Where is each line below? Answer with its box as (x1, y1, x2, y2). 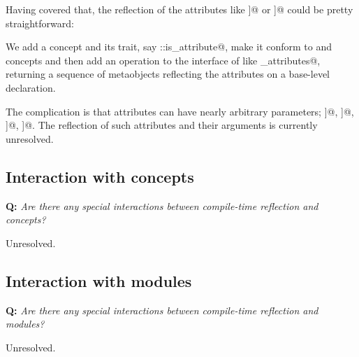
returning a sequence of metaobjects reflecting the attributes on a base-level (6, 66, 330, 81)
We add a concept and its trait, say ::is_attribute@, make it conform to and (6, 39, 332, 54)
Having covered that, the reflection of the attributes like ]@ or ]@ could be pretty (6, 2, 353, 16)
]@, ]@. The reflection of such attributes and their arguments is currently (6, 118, 318, 132)
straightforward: (6, 15, 74, 30)
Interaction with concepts (6, 165, 194, 187)
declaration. (6, 80, 56, 94)
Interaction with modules (6, 269, 192, 291)
